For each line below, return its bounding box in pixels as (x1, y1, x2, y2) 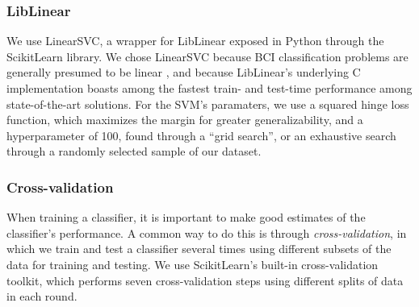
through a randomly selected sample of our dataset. (6, 143, 262, 160)
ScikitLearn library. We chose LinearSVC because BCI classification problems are (6, 48, 409, 64)
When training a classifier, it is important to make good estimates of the (6, 209, 366, 226)
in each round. (6, 288, 78, 305)
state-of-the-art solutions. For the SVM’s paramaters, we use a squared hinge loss (6, 95, 409, 112)
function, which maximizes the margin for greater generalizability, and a (6, 111, 363, 128)
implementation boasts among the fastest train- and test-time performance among (6, 80, 413, 96)
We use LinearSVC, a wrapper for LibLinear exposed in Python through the (6, 32, 384, 49)
